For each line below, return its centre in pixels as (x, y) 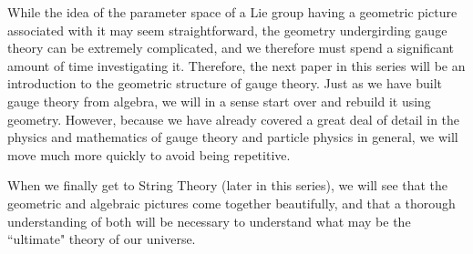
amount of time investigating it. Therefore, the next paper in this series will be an (236, 65)
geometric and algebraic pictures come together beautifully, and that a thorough (231, 203)
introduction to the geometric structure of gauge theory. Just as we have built (225, 83)
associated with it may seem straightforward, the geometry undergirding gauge (227, 30)
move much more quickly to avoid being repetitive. (149, 154)
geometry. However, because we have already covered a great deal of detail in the (234, 119)
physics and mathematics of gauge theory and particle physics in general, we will (233, 137)
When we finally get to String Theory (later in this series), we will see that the (228, 185)
